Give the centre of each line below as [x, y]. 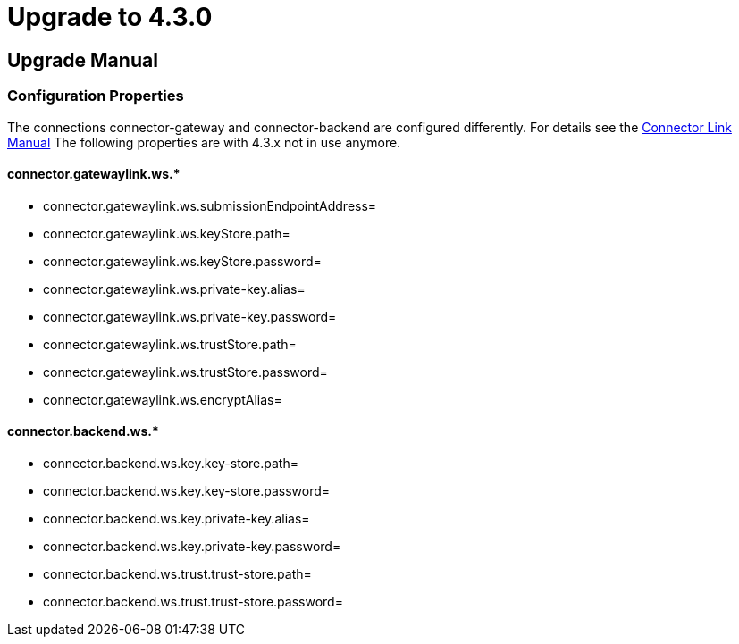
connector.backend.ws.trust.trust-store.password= [193, 601]
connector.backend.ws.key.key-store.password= [187, 490]
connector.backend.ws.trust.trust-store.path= [177, 573]
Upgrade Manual [83, 60]
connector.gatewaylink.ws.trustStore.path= [170, 344]
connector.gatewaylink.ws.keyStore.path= [167, 233]
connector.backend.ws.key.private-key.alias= [176, 518]
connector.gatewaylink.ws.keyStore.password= [182, 261]
